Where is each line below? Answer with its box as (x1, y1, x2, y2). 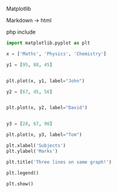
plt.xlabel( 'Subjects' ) (6, 142, 66, 149)
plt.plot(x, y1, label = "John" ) (6, 78, 85, 84)
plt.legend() (6, 170, 39, 176)
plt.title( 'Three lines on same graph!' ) (6, 159, 112, 165)
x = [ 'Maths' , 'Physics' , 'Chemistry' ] (6, 51, 107, 57)
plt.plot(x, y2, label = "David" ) (6, 105, 87, 111)
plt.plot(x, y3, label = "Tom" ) (6, 132, 83, 138)
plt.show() (6, 180, 34, 187)
